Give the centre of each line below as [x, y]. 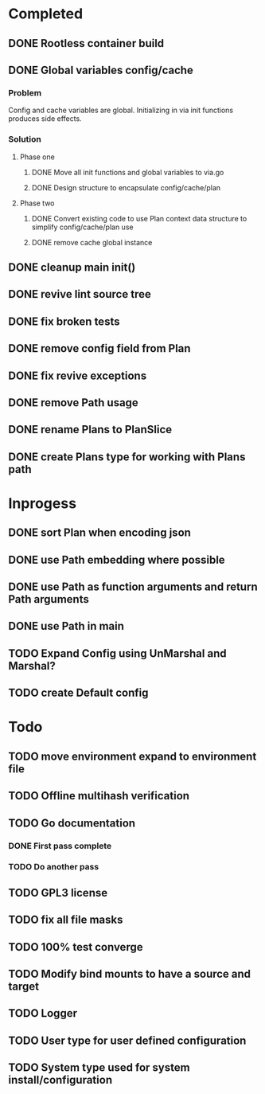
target [24, 986]
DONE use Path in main [66, 626]
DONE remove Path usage [74, 402]
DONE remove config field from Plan [99, 348]
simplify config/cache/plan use [82, 227]
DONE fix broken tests [64, 321]
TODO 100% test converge [76, 947]
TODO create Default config [78, 693]
